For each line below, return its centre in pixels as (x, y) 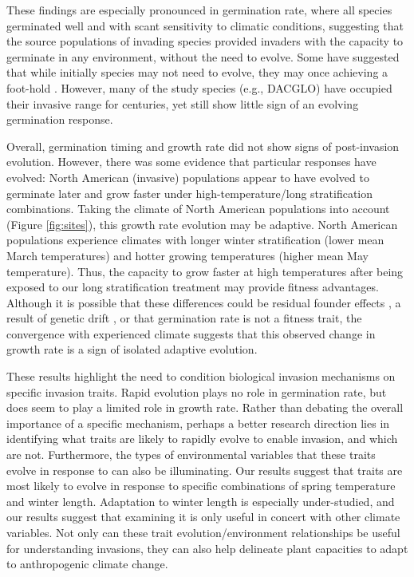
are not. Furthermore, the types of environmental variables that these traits (191, 454)
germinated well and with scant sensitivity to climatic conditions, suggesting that (205, 25)
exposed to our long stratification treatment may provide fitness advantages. (193, 287)
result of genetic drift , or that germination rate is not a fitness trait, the (184, 318)
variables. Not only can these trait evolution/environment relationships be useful (203, 532)
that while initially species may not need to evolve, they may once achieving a (197, 72)
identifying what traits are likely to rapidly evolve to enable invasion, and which (202, 439)
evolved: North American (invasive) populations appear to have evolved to (188, 177)
